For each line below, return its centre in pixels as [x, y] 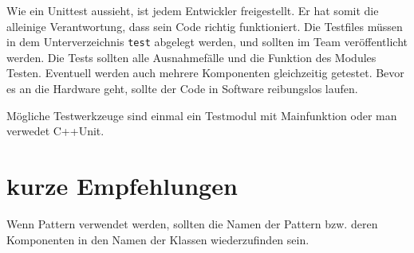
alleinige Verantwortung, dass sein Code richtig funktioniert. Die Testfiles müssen [205, 26]
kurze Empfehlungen [122, 185]
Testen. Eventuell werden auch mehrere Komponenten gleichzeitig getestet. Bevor [205, 73]
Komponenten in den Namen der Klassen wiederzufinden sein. [158, 239]
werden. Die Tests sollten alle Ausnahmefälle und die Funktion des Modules [191, 57]
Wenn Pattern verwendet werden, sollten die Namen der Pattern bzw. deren [192, 223]
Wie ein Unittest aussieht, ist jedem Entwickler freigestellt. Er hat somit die [193, 10]
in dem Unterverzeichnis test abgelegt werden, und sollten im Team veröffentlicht [207, 42]
